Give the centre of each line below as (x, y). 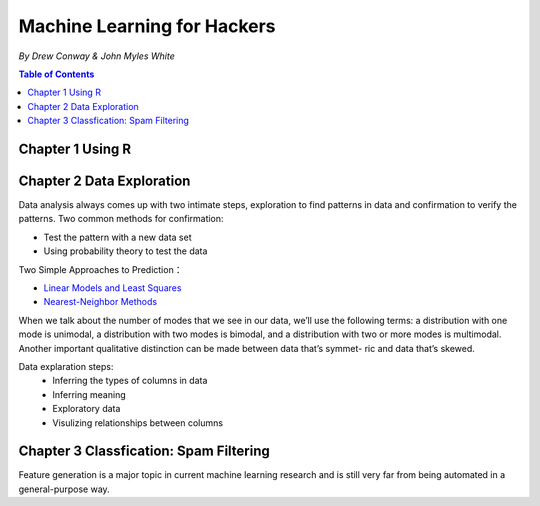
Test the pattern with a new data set (117, 237)
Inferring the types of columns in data (130, 381)
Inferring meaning (89, 394)
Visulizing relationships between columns (138, 422)
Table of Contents (56, 74)
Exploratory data (86, 409)
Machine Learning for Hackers (147, 26)
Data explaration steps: (66, 366)
